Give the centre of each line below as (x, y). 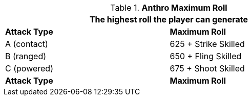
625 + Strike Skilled (207, 44)
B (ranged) (26, 56)
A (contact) (27, 44)
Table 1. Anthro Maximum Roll (169, 8)
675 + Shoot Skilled (207, 68)
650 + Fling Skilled (206, 56)
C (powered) (29, 68)
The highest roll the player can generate (169, 19)
